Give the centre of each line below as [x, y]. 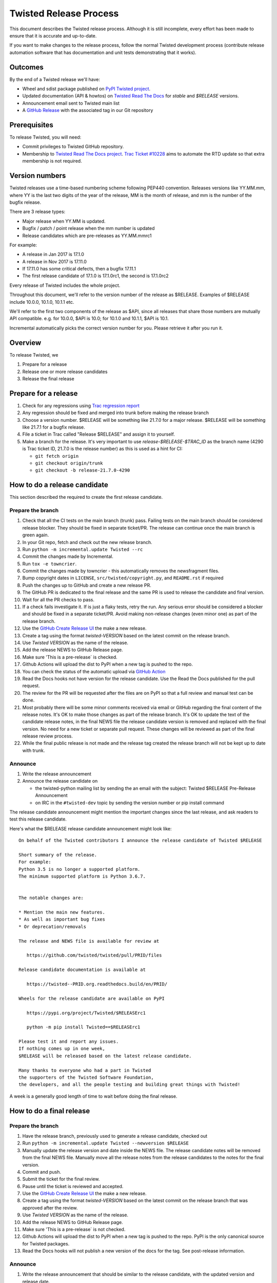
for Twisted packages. [46, 1243]
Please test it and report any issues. [69, 1042]
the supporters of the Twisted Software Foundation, [86, 1077]
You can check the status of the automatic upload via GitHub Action [94, 671]
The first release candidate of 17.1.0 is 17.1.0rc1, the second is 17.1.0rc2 [95, 276]
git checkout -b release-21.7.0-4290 [83, 470]
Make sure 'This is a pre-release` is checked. [70, 657]
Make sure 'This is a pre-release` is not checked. [74, 1230]
